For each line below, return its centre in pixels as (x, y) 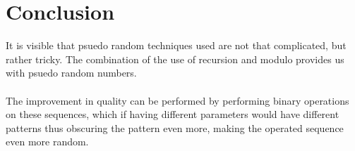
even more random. (47, 142)
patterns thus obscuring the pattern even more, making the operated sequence (175, 127)
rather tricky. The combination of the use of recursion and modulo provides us (175, 59)
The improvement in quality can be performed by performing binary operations (177, 100)
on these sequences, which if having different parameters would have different (173, 114)
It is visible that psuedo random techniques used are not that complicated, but (176, 45)
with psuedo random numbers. (71, 73)
